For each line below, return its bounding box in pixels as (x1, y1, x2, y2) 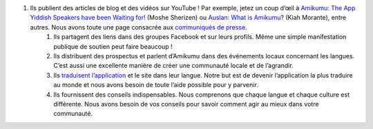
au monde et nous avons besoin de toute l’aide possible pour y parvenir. (53, 81, 258, 89)
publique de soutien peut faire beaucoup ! (53, 42, 173, 51)
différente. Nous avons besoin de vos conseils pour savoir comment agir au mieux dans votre (53, 99, 319, 108)
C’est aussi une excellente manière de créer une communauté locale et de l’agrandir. (53, 62, 294, 70)
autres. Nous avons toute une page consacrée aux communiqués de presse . (30, 23, 248, 31)
